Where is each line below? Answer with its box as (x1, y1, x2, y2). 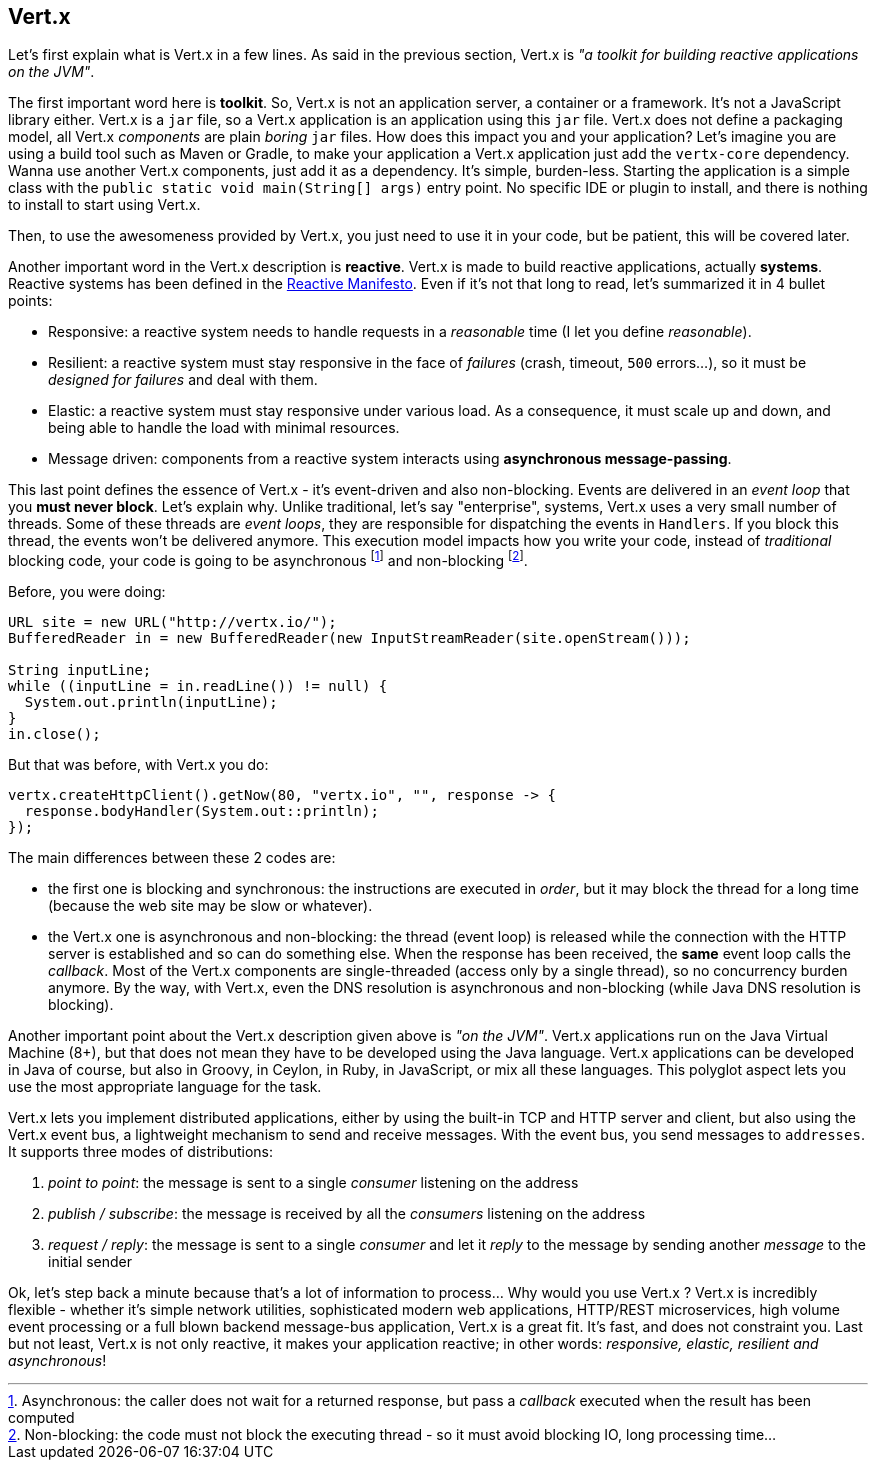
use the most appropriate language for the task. (8, 1078, 322, 1096)
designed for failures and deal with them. (48, 371, 318, 389)
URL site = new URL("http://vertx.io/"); (8, 614, 337, 631)
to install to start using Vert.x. (8, 196, 201, 214)
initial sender (48, 1253, 133, 1271)
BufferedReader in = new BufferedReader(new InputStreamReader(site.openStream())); (8, 630, 691, 647)
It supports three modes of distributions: (8, 1143, 273, 1161)
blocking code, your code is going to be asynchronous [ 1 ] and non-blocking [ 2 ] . (8, 549, 528, 570)
